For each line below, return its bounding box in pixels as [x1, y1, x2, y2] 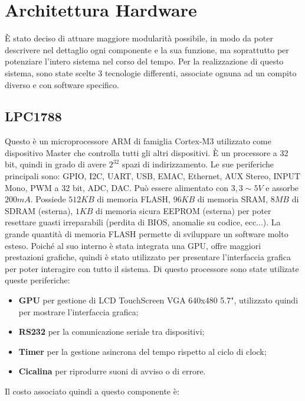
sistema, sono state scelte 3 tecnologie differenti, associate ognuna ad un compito [5, 66, 297, 79]
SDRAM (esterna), [5, 204, 73, 216]
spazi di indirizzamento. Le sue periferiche [122, 158, 274, 170]
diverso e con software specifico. [5, 78, 119, 90]
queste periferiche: [5, 274, 70, 286]
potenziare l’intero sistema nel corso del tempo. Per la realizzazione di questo [5, 55, 284, 67]
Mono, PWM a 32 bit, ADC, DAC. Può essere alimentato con [5, 181, 228, 193]
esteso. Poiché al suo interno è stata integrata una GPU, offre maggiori [5, 239, 261, 251]
